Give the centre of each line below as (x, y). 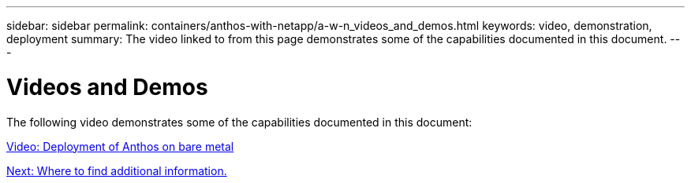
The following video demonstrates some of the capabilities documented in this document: (239, 122)
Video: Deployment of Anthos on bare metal (120, 146)
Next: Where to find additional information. (117, 170)
